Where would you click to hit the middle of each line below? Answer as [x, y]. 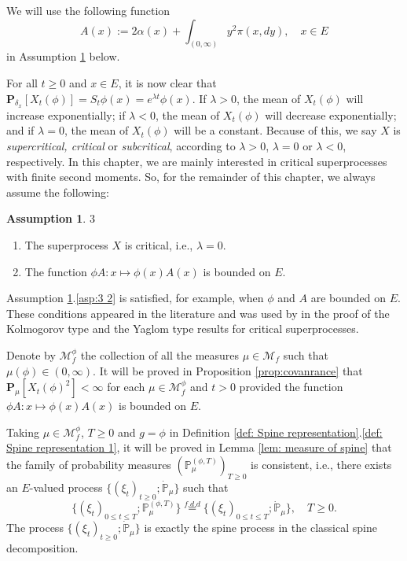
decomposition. [42, 547]
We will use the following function [88, 10]
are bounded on [348, 298]
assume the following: [58, 192]
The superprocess [66, 245]
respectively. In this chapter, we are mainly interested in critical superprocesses [197, 161]
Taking [23, 432]
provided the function [291, 387]
